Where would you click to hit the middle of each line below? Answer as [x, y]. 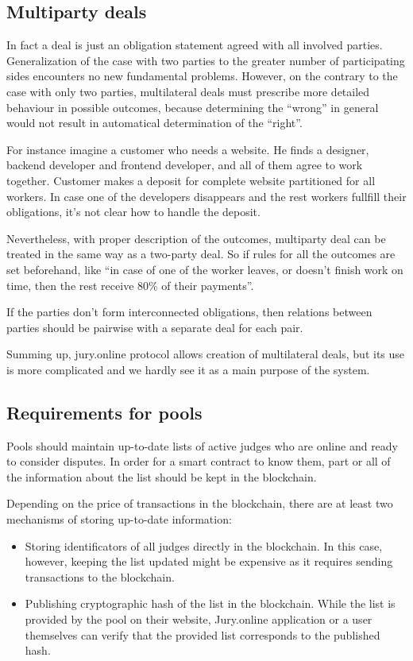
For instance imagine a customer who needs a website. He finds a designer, [188, 149]
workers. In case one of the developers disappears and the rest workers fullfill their [206, 196]
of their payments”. [208, 285]
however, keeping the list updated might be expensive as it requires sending [209, 561]
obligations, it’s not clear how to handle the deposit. [133, 212]
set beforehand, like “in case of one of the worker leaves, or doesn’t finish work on [205, 269]
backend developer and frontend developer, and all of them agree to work [185, 165]
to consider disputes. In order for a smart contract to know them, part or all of [199, 461]
